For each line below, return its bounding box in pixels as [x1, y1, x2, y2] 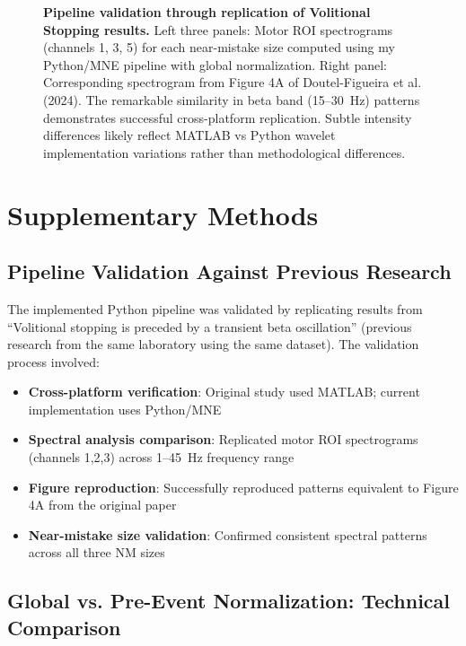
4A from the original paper [28, 495, 177, 514]
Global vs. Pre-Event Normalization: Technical [7, 587, 451, 615]
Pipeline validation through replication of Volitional [43, 3, 371, 21]
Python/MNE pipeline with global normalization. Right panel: [43, 55, 387, 74]
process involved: [7, 352, 100, 371]
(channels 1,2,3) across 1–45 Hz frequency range [28, 448, 295, 467]
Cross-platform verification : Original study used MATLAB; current [28, 382, 420, 401]
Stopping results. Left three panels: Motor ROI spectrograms [43, 20, 393, 39]
